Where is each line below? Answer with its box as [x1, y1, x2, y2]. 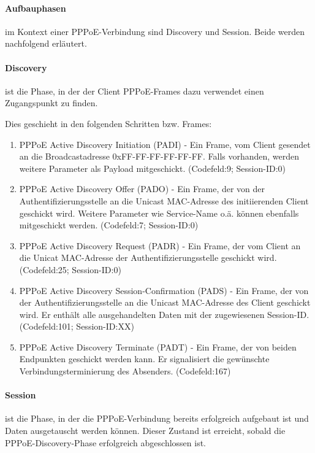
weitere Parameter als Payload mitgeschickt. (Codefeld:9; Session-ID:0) [19, 161, 286, 174]
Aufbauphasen [5, 1, 66, 14]
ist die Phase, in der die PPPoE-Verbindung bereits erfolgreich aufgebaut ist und [5, 412, 309, 425]
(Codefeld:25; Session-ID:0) [19, 263, 121, 276]
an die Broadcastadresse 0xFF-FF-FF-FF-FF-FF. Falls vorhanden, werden [19, 150, 300, 163]
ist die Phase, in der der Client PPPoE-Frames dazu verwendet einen [5, 84, 264, 97]
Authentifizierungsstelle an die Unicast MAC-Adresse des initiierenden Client [19, 194, 309, 207]
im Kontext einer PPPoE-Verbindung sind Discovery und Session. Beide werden [5, 25, 305, 37]
